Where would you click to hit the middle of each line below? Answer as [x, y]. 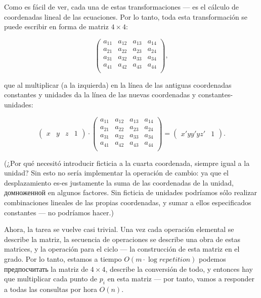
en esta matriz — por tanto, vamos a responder [181, 279]
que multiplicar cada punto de [51, 279]
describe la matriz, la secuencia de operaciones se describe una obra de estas [122, 239]
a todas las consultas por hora [51, 289]
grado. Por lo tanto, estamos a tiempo [63, 258]
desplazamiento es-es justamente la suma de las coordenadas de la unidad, [119, 182]
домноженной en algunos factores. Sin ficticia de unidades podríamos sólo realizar [130, 192]
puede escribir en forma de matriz [56, 26]
